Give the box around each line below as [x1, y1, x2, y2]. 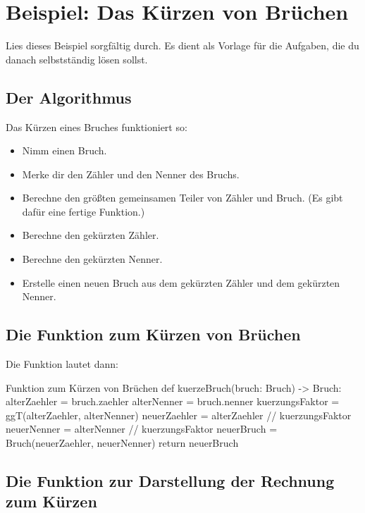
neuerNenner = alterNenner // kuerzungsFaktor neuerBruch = [6, 421, 278, 436]
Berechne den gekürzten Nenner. [22, 252, 163, 266]
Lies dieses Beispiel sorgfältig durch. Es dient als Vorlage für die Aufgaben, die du [6, 38, 359, 53]
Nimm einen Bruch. [22, 143, 107, 158]
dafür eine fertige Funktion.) [22, 204, 145, 218]
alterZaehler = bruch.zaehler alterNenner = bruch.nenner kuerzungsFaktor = [6, 394, 340, 409]
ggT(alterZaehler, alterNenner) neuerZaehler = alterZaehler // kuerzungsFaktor [6, 407, 352, 422]
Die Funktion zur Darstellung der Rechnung [6, 470, 335, 492]
